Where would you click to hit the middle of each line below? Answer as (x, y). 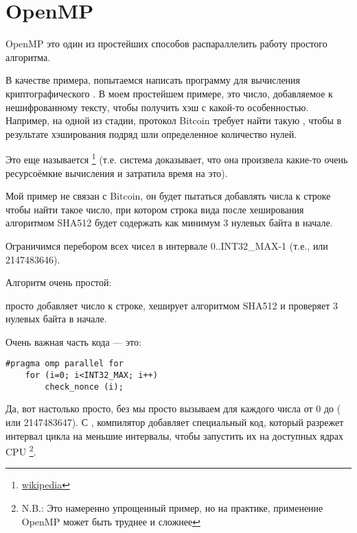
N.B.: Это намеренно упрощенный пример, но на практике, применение (172, 508)
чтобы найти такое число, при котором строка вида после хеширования (155, 209)
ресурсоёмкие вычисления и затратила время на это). (117, 173)
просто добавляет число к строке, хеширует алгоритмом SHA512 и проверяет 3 (172, 305)
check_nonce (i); (84, 387)
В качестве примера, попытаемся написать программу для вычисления (153, 80)
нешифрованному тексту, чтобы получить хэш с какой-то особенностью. (157, 107)
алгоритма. (28, 57)
